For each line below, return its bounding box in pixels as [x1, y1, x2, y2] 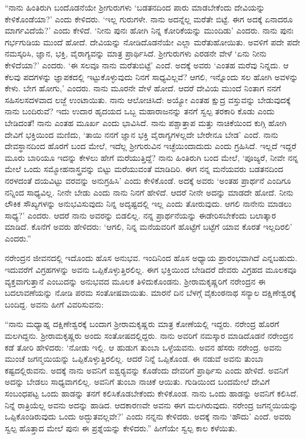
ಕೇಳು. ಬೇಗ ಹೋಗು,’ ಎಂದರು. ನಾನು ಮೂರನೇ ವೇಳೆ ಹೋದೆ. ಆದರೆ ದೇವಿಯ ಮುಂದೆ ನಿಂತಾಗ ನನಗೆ [5, 82, 281, 94]
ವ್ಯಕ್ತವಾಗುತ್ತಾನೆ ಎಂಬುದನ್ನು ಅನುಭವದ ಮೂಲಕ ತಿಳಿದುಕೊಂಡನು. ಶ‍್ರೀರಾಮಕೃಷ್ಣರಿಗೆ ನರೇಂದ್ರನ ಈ [5, 275, 265, 287]
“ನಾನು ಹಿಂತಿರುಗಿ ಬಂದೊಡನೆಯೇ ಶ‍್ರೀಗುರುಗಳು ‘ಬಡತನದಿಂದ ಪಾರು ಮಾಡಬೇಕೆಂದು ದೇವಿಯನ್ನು [5, 1, 265, 13]
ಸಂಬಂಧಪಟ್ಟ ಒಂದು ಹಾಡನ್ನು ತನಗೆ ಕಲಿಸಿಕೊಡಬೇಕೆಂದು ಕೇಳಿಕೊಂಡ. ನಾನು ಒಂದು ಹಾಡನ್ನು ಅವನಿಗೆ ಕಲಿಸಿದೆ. [5, 387, 299, 399]
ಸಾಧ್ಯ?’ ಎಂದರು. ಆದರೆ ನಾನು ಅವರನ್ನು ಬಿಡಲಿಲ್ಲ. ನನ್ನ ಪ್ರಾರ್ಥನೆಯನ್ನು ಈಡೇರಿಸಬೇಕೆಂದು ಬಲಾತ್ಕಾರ [5, 209, 276, 221]
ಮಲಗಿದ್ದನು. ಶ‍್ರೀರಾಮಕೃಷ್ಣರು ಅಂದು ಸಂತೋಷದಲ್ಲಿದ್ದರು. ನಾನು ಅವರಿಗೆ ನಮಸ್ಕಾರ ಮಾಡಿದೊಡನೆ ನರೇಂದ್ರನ [5, 329, 293, 342]
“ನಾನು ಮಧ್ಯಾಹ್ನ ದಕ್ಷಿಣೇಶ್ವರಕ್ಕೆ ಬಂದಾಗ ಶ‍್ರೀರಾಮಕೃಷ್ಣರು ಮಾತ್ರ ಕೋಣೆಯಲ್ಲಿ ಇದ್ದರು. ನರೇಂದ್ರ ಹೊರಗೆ [5, 318, 280, 330]
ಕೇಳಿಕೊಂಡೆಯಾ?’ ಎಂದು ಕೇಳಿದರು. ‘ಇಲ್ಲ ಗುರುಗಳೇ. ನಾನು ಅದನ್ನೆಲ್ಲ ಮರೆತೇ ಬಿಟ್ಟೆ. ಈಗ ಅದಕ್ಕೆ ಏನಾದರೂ [5, 12, 293, 25]
